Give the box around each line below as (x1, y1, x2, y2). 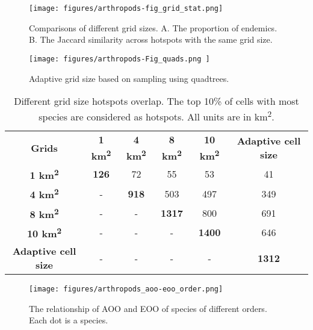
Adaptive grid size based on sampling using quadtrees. (29, 72, 229, 84)
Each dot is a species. (29, 314, 108, 326)
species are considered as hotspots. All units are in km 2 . (39, 108, 274, 124)
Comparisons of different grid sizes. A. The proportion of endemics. (29, 21, 277, 34)
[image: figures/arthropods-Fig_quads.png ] (29, 54, 210, 63)
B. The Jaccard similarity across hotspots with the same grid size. (29, 33, 273, 46)
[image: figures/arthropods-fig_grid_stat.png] (29, 4, 223, 13)
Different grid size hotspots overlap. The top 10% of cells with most (14, 94, 299, 108)
